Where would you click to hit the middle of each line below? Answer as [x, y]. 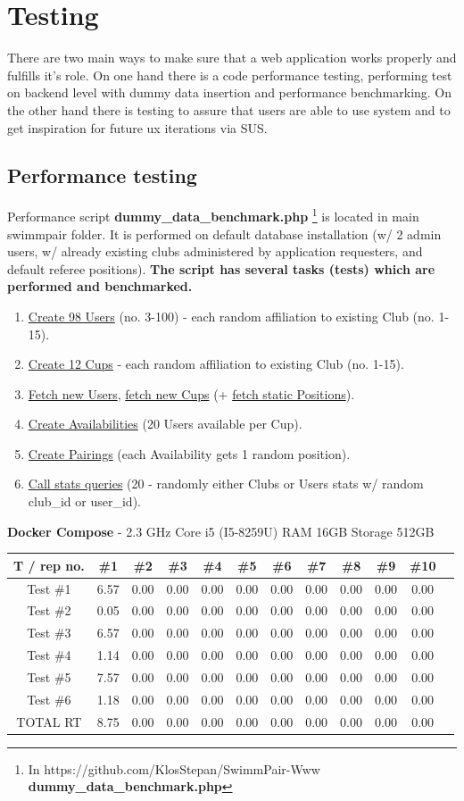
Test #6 [49, 699]
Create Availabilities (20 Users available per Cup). [165, 424]
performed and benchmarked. [100, 286]
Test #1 [49, 588]
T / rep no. [49, 565]
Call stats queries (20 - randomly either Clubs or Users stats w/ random [226, 484]
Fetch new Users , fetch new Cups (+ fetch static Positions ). [191, 393]
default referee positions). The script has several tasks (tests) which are [221, 268]
